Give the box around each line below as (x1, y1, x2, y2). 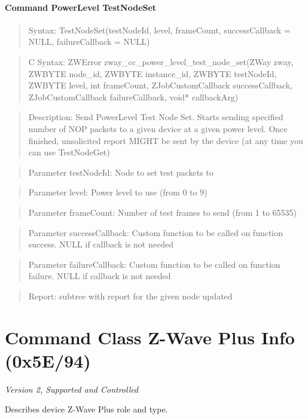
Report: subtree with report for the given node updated (28, 289, 233, 302)
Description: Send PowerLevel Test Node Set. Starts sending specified (28, 111, 283, 123)
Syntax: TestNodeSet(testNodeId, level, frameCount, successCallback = (28, 23, 291, 36)
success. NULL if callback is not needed (28, 238, 173, 250)
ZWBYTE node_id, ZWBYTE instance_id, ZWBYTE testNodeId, (28, 67, 277, 79)
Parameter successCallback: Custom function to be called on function (28, 226, 283, 238)
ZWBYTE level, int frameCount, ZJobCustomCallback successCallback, (28, 79, 292, 91)
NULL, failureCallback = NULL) (28, 35, 150, 48)
